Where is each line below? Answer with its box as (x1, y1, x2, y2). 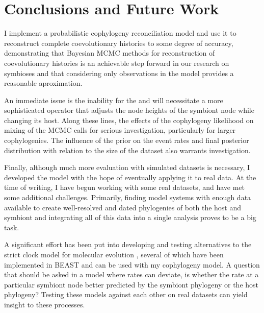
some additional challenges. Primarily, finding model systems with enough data (4, 192, 251, 203)
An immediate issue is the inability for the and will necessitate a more (4, 94, 223, 105)
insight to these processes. (4, 299, 85, 309)
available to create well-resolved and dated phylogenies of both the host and (4, 202, 242, 212)
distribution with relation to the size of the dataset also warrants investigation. (4, 145, 251, 155)
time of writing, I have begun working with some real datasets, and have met (4, 182, 245, 192)
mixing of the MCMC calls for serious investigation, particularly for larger (4, 125, 236, 135)
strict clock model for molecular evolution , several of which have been (4, 249, 224, 259)
